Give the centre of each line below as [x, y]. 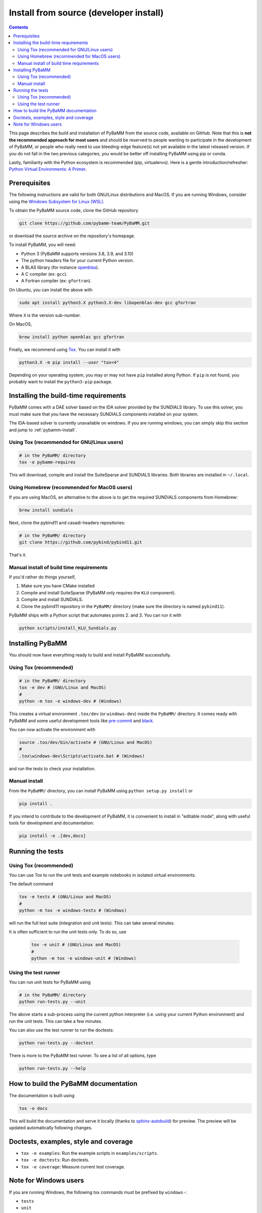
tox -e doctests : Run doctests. [55, 1160]
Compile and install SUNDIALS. [52, 600]
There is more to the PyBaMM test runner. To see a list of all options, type [82, 1056]
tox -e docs [33, 1108]
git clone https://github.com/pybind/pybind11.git [81, 542]
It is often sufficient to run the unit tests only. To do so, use [68, 932]
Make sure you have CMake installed [58, 586]
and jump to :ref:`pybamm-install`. [43, 430]
